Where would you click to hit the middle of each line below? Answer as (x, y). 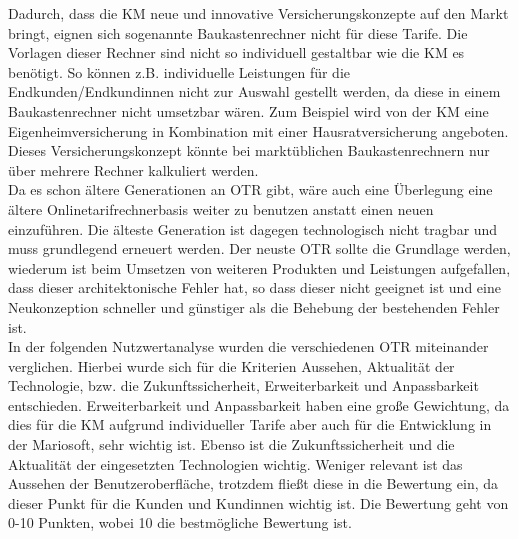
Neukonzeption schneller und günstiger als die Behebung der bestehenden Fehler (254, 306)
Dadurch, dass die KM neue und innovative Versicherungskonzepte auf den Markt (258, 13)
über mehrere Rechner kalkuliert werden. (133, 169)
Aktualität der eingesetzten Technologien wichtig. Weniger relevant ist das (235, 463)
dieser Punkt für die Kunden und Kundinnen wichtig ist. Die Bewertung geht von (258, 502)
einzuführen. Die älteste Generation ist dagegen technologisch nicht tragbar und (253, 228)
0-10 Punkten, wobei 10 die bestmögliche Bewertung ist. (180, 522)
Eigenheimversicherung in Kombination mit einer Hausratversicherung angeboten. (258, 130)
